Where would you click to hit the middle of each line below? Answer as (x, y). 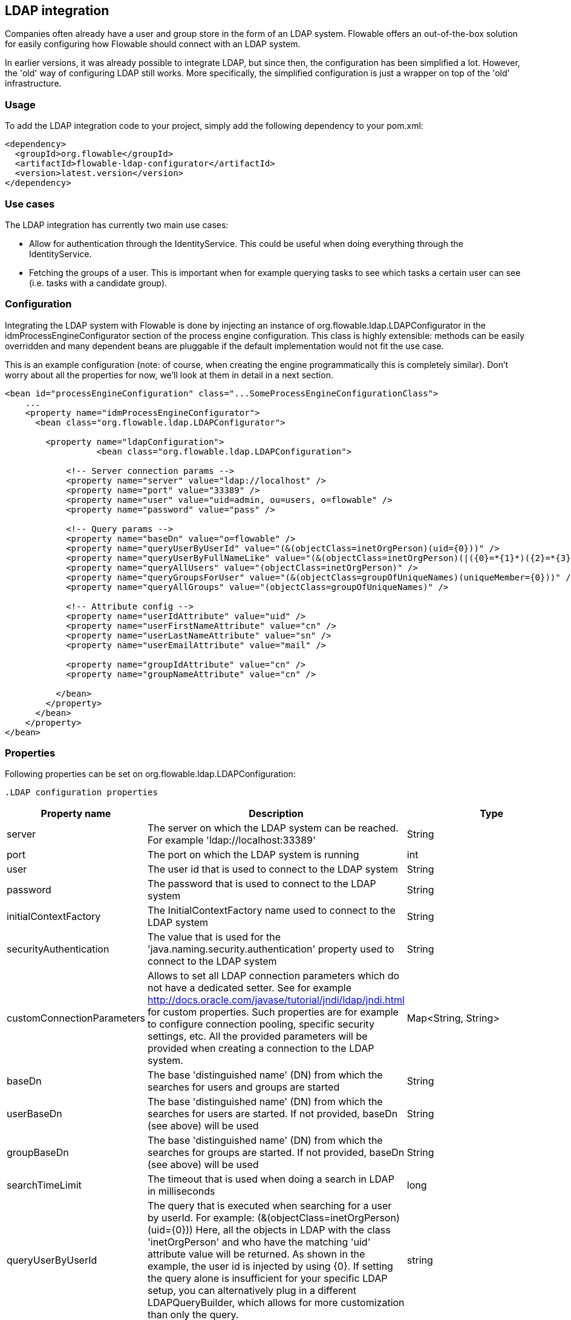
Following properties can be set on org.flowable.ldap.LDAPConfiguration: (150, 774)
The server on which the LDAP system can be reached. (273, 828)
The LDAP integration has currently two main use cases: (117, 225)
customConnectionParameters (76, 1018)
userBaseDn (34, 1114)
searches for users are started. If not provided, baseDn (272, 1114)
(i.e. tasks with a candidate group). (98, 283)
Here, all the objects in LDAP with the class (293, 1230)
